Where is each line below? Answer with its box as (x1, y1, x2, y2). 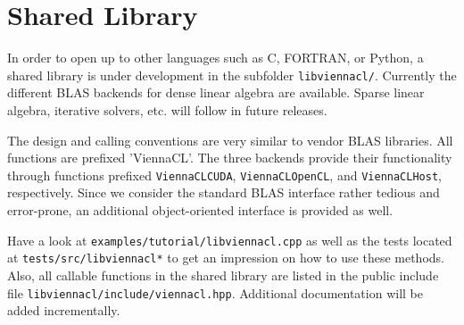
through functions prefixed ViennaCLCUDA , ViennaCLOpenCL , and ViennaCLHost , (7, 165, 442, 184)
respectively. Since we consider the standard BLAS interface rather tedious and (7, 183, 440, 202)
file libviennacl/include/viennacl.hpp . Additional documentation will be (7, 283, 423, 302)
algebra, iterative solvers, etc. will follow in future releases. (7, 100, 327, 119)
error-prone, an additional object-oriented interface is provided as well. (7, 201, 394, 219)
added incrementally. (7, 301, 120, 320)
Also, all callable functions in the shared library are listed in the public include (7, 265, 439, 284)
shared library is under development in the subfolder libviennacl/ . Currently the (7, 65, 457, 84)
